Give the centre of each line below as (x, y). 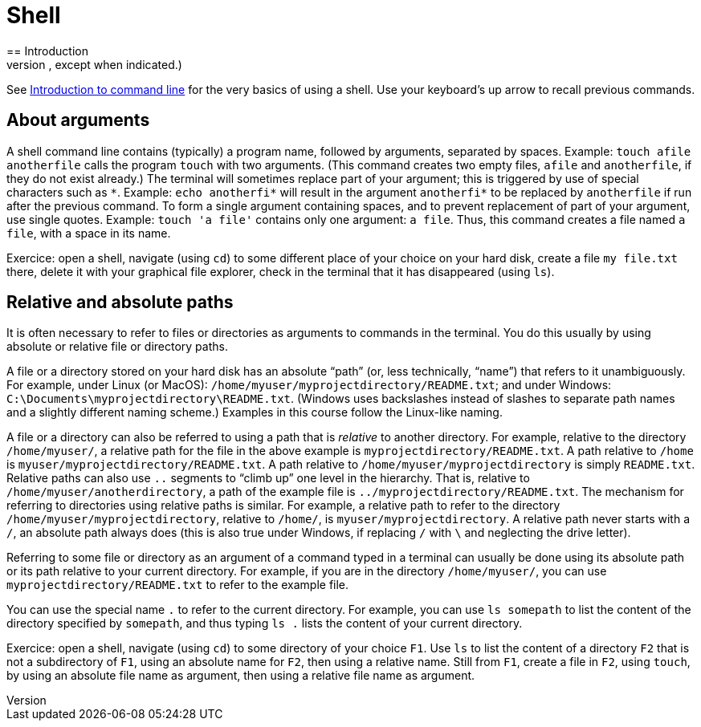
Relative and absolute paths (120, 303)
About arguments (78, 120)
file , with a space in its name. (89, 233)
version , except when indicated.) (94, 64)
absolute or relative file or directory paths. (117, 347)
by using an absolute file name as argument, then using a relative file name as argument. (241, 676)
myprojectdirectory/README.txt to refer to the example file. (178, 585)
